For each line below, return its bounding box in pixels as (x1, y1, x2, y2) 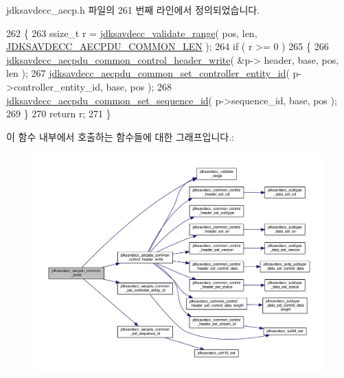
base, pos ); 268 (106, 79, 172, 93)
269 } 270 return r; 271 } (6, 106, 111, 121)
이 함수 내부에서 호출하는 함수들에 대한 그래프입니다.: (6, 129, 234, 143)
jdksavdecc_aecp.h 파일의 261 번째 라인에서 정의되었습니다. (6, 3, 260, 16)
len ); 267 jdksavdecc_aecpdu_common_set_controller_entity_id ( (6, 66, 290, 80)
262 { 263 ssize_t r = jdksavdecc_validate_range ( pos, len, (6, 25, 257, 40)
